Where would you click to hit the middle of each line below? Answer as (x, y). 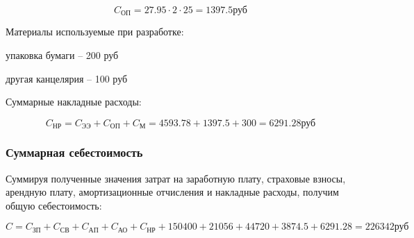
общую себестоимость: (54, 205)
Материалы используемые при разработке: (95, 32)
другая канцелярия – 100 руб (67, 78)
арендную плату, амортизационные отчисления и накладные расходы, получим (172, 192)
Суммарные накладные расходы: (74, 102)
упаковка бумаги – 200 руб (62, 55)
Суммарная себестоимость (74, 152)
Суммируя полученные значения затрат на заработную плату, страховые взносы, (176, 178)
